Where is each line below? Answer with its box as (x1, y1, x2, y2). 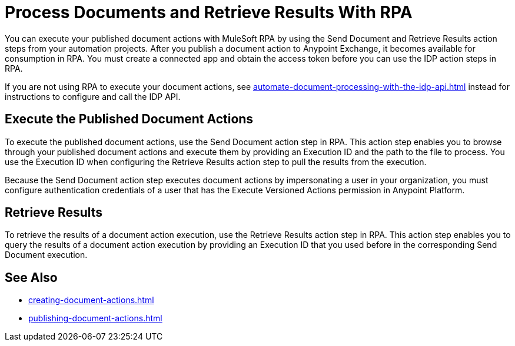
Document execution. (5, 250, 88, 260)
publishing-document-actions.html (28, 313, 162, 324)
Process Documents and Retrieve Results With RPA (5, 2, 413, 22)
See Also (5, 270, 58, 285)
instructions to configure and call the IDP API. (5, 91, 181, 102)
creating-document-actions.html (28, 295, 154, 305)
